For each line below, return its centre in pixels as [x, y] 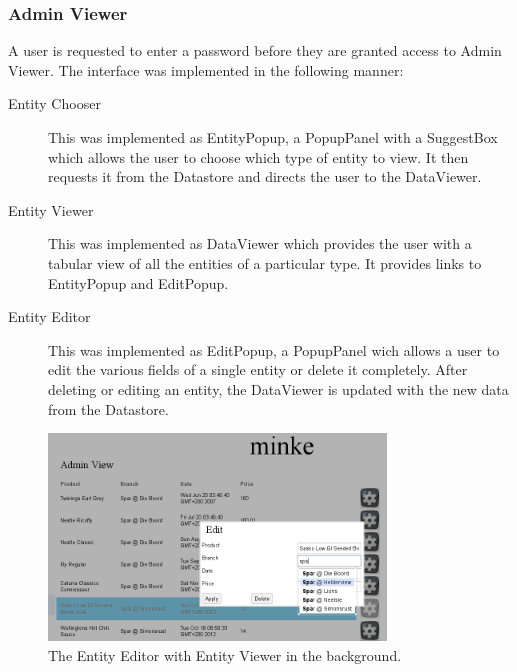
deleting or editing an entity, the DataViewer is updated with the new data [278, 388]
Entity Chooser [54, 103]
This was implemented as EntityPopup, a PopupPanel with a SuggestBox [273, 137]
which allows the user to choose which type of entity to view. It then [258, 156]
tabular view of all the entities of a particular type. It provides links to [265, 262]
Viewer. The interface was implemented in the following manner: [206, 69]
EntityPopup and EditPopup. [138, 282]
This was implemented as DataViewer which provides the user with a [260, 243]
